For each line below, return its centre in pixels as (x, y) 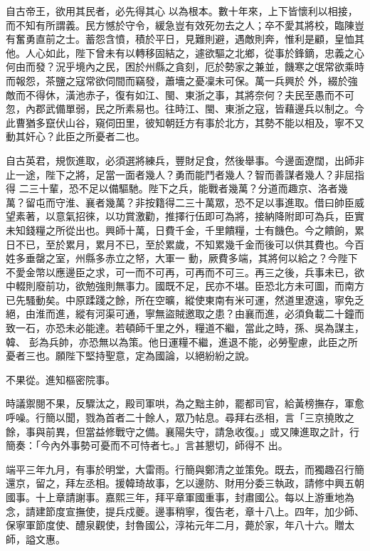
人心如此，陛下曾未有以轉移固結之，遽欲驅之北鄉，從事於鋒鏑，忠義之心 (195, 52)
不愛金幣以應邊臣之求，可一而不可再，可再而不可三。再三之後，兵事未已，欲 (185, 272)
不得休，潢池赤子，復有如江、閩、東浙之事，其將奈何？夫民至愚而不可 (190, 94)
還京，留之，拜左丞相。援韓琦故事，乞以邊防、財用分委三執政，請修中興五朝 (185, 483)
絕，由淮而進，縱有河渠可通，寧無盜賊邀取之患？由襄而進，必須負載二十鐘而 (185, 314)
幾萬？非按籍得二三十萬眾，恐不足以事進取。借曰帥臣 (229, 202)
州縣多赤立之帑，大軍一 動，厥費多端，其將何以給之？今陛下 (216, 258)
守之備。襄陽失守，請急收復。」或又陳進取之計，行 (242, 431)
